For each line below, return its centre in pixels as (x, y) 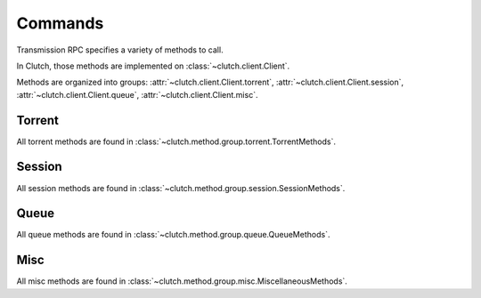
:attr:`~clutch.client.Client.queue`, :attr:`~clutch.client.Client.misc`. (137, 94)
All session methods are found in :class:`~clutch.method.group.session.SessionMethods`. (181, 188)
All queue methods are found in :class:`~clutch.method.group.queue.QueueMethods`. (173, 235)
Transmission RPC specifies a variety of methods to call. (120, 50)
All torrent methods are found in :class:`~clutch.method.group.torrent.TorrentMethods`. (176, 141)
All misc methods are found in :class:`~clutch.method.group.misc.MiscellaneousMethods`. (182, 281)
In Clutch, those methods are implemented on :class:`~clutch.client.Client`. (153, 66)
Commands (60, 23)
